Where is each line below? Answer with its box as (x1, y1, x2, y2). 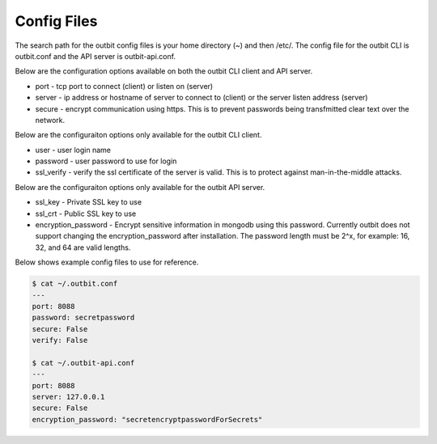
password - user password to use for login (35, 156, 177, 166)
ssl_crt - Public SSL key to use (35, 209, 137, 218)
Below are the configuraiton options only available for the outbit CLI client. (15, 130, 262, 140)
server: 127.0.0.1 (32, 392, 105, 402)
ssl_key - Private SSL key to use (35, 197, 142, 207)
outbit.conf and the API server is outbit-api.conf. (15, 51, 176, 61)
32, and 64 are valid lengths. (35, 243, 131, 252)
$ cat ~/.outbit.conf (32, 279, 118, 289)
